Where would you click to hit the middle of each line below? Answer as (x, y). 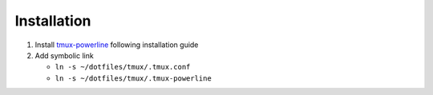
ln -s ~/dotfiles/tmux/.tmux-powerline (133, 78)
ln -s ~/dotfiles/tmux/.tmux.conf (123, 67)
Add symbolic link (64, 55)
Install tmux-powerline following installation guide (117, 45)
